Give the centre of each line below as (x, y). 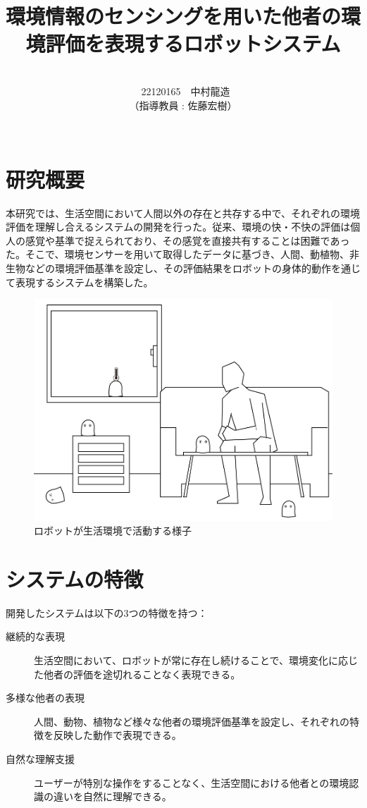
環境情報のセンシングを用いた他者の (174, 16)
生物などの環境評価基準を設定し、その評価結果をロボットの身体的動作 (168, 268)
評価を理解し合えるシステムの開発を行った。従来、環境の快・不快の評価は (178, 227)
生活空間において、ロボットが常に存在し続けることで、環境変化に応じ (196, 660)
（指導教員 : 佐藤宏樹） (183, 105)
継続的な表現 (35, 636)
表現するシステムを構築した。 (84, 282)
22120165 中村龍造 (186, 91)
